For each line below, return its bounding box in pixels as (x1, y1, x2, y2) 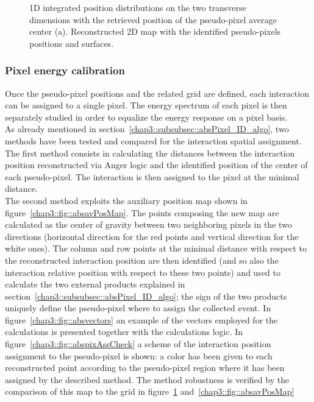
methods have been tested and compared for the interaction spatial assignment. (5, 134, 302, 147)
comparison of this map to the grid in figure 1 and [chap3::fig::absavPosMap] (5, 385, 294, 398)
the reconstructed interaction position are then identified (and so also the (5, 253, 279, 266)
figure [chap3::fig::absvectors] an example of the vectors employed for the (5, 313, 278, 326)
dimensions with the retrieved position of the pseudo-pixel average (29, 13, 277, 26)
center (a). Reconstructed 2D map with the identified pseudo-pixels (29, 25, 281, 38)
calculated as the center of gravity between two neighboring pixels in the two (5, 218, 292, 231)
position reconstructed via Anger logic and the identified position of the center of (5, 158, 308, 171)
